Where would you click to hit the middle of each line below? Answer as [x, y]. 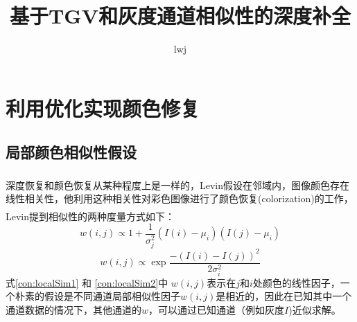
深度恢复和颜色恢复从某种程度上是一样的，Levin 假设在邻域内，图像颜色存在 [178, 185]
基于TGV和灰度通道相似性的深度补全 [180, 16]
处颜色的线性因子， [296, 282]
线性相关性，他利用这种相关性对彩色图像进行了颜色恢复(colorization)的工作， [180, 198]
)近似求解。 [315, 309]
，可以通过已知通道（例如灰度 [217, 309]
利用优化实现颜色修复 [103, 108]
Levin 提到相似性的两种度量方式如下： [90, 216]
